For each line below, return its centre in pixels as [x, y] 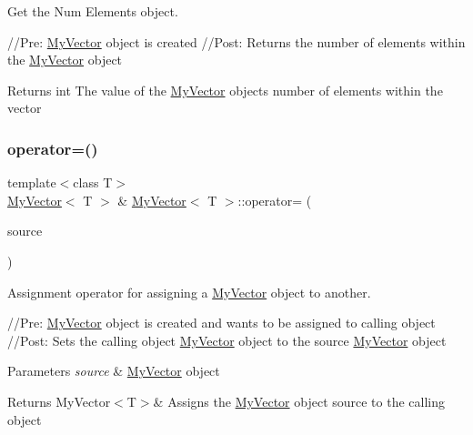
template [32, 182]
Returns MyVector [59, 401]
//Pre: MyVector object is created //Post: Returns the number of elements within [236, 41]
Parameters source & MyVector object [114, 371]
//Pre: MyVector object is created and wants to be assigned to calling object [221, 323]
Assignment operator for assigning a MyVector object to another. [189, 292]
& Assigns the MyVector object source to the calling [299, 401]
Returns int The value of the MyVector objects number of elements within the [225, 90]
